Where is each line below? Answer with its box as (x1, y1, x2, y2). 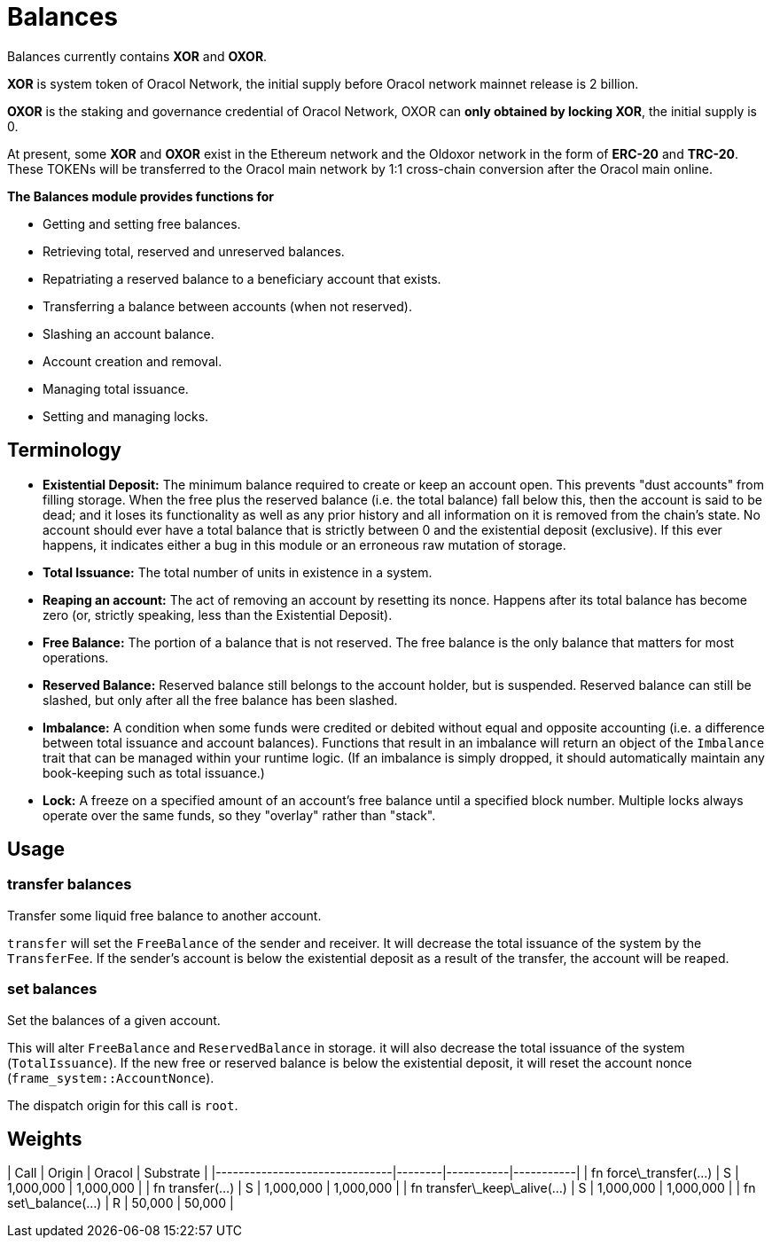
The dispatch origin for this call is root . (7, 1097, 238, 1113)
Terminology (7, 439, 121, 462)
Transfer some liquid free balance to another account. (7, 907, 322, 923)
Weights (7, 1127, 82, 1150)
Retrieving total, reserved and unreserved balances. (43, 243, 345, 259)
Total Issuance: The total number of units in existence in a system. (43, 564, 433, 580)
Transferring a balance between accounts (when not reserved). (43, 298, 412, 314)
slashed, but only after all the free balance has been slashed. (43, 692, 398, 708)
